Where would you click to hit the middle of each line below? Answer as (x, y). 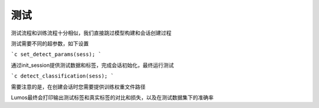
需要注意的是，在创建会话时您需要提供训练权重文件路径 (78, 87)
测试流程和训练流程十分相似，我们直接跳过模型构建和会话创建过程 (91, 33)
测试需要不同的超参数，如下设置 (50, 43)
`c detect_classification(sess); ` (63, 76)
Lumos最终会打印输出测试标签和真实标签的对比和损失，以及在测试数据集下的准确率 (112, 97)
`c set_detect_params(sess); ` (56, 55)
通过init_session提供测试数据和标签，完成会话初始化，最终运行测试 (92, 65)
